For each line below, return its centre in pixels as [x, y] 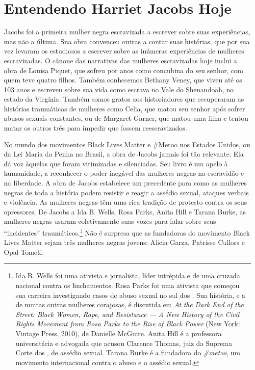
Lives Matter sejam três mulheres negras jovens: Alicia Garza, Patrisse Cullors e [124, 242]
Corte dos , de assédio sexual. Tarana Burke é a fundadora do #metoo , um [128, 353]
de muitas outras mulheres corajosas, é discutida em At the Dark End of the [130, 304]
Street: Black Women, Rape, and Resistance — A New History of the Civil [127, 314]
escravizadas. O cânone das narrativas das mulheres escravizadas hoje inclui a [121, 60]
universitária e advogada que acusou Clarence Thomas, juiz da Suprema [124, 343]
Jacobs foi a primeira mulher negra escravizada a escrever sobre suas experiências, [127, 32]
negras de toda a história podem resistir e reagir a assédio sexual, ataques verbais [127, 192]
